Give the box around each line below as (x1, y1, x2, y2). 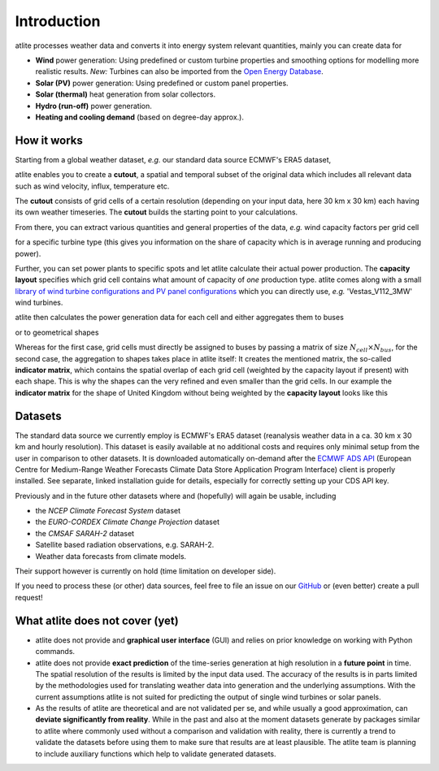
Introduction (15, 12, 101, 30)
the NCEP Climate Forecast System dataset (35, 506, 181, 516)
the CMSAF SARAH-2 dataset (35, 528, 134, 538)
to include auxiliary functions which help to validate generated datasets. (35, 748, 276, 759)
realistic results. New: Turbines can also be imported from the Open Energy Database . (35, 67, 324, 76)
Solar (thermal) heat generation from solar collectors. (35, 89, 215, 99)
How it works (15, 133, 83, 147)
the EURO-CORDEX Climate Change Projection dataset (35, 517, 219, 527)
